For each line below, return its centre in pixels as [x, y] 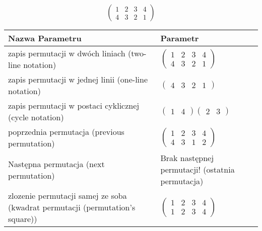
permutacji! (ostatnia [198, 170]
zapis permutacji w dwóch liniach [67, 53]
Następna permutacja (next [56, 164]
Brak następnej [187, 158]
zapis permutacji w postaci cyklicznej [74, 106]
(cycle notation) [36, 117]
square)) [23, 219]
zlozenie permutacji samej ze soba [68, 196]
